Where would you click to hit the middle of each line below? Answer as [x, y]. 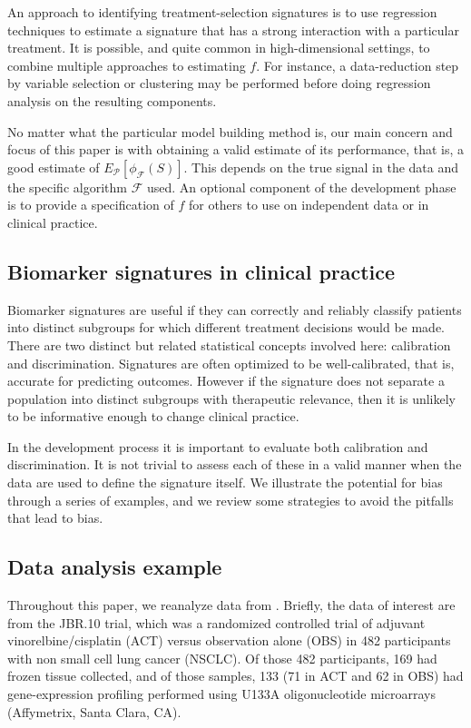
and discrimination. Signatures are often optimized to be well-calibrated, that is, [231, 363]
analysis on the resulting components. [112, 100]
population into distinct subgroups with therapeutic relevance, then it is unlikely [231, 398]
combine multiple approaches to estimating [127, 65]
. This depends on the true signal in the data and [321, 167]
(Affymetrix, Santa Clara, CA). [94, 711]
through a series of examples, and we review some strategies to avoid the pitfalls [231, 500]
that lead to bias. [55, 518]
